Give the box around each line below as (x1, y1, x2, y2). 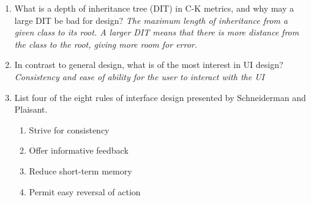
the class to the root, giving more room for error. (14, 37, 198, 50)
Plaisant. (14, 103, 48, 116)
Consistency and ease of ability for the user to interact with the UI (14, 70, 264, 83)
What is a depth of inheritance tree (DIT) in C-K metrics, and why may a (14, 2, 294, 14)
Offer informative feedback (29, 144, 129, 157)
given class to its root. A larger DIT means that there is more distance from (14, 26, 299, 39)
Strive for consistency (29, 123, 110, 136)
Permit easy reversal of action (29, 185, 141, 198)
